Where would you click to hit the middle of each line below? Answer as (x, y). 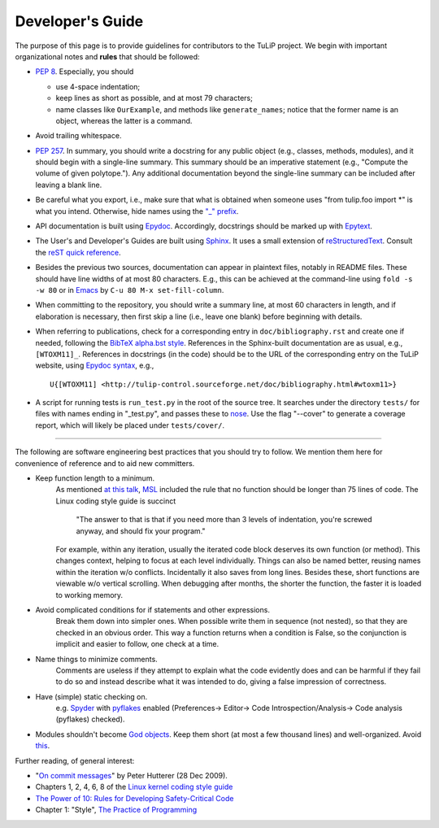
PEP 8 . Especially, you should (85, 72)
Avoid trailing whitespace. (78, 136)
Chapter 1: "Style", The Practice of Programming (116, 810)
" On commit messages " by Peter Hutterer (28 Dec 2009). (131, 776)
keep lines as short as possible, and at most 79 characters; (154, 98)
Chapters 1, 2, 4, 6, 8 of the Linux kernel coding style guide (134, 787)
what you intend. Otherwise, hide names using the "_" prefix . (137, 211)
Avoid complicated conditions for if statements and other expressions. (152, 609)
